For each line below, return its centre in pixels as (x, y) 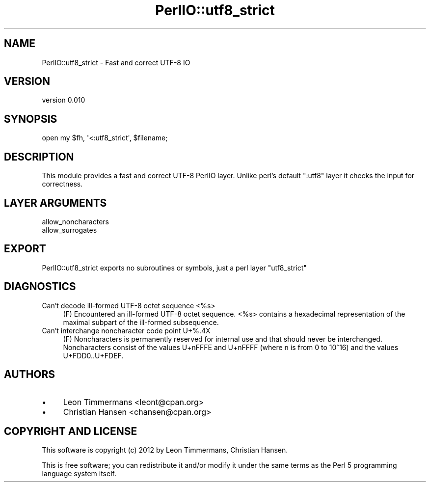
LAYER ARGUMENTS (55, 203)
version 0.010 (64, 100)
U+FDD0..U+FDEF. (93, 355)
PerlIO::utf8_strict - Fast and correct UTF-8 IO (116, 62)
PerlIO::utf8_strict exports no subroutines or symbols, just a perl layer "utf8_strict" (174, 268)
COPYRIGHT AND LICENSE (71, 431)
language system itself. (79, 474)
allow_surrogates (69, 230)
